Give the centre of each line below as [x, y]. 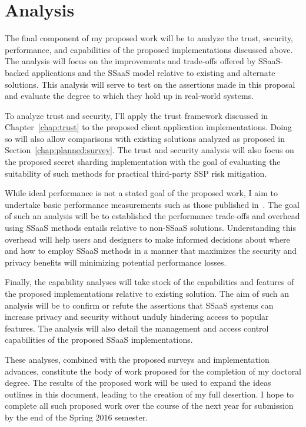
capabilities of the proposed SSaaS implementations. [99, 340]
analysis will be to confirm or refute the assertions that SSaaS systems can [139, 305]
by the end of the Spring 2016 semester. [76, 417]
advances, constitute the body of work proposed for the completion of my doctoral [153, 371]
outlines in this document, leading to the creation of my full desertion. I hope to [149, 394]
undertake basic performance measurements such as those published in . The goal [152, 204]
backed [17, 72]
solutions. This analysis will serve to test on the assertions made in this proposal [150, 84]
